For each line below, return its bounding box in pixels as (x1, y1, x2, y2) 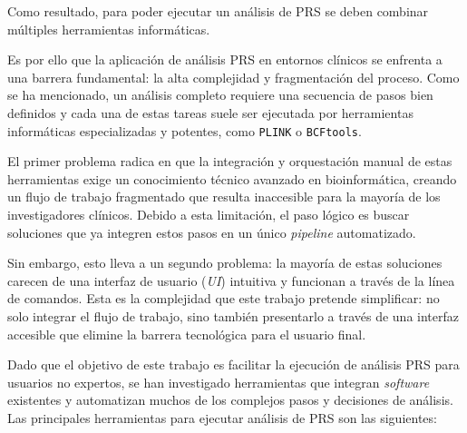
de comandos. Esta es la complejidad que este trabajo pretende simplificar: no (7, 289, 440, 308)
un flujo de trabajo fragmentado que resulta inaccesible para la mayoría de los (7, 187, 441, 206)
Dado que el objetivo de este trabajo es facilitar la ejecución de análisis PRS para (7, 355, 460, 374)
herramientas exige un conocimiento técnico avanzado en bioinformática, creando (7, 169, 457, 188)
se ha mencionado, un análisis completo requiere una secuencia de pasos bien (7, 85, 433, 104)
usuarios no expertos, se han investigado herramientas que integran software (7, 372, 430, 391)
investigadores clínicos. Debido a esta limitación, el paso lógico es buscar (7, 205, 410, 223)
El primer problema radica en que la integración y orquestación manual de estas (7, 152, 452, 171)
